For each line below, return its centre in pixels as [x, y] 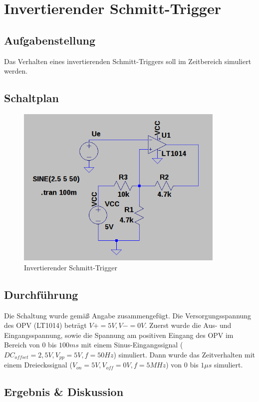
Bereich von [22, 345]
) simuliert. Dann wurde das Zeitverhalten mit [184, 354]
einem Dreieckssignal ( [38, 365]
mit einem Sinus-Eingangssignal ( [132, 345]
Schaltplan [31, 98]
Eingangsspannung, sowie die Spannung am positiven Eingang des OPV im [119, 335]
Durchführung [41, 294]
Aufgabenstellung [50, 40]
